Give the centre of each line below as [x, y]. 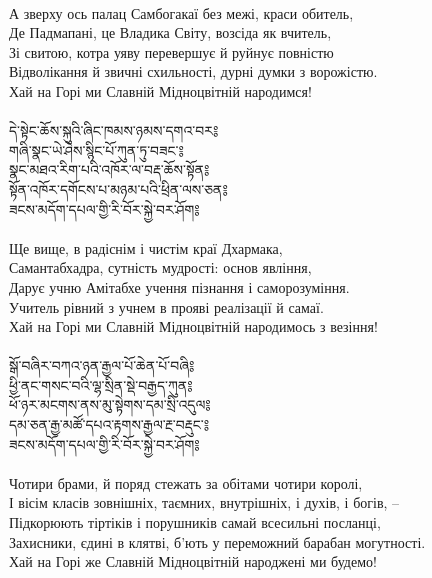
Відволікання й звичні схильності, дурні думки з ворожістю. [193, 71]
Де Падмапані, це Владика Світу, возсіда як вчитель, [170, 32]
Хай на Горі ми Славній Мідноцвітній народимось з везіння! [193, 326]
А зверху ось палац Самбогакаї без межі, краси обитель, [181, 12]
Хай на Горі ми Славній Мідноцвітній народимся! [160, 90]
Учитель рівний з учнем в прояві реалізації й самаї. [166, 306]
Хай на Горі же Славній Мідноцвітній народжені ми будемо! [193, 561]
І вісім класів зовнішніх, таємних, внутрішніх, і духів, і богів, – [204, 502]
